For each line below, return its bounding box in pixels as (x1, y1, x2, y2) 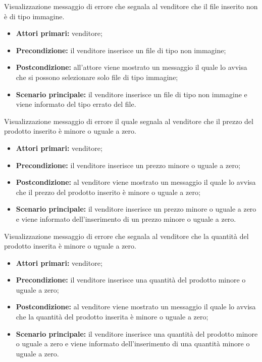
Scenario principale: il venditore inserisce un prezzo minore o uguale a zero (16, 204, 256, 214)
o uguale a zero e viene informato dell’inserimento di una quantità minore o (16, 338, 250, 349)
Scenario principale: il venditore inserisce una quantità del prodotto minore (16, 328, 258, 339)
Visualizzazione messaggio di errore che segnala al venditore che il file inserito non (4, 1, 258, 11)
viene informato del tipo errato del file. (16, 99, 136, 109)
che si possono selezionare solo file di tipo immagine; (16, 71, 178, 82)
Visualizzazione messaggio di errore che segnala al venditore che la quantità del (4, 230, 249, 241)
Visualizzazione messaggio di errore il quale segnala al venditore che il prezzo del (4, 115, 253, 126)
